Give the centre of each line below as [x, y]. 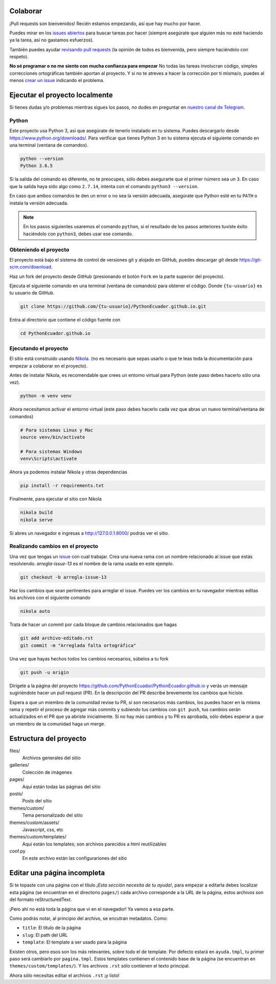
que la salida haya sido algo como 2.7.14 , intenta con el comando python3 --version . [104, 186]
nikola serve [37, 520]
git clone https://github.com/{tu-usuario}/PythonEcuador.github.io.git [113, 307]
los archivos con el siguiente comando [50, 598]
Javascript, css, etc [43, 829]
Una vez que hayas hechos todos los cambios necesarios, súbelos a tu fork [89, 658]
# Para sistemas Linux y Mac [57, 430]
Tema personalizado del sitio [52, 815]
